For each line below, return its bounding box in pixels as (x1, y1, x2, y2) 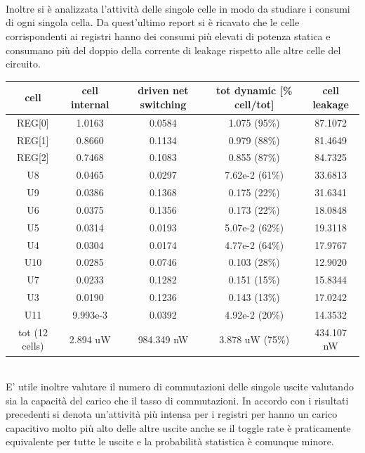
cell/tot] (234, 96, 274, 111)
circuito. (6, 56, 41, 71)
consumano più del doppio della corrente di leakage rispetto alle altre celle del (6, 42, 341, 57)
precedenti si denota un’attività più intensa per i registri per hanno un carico (6, 407, 338, 421)
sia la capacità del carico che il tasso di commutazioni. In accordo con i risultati (6, 393, 349, 407)
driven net (138, 83, 189, 98)
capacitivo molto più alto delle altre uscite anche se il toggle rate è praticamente (6, 420, 351, 435)
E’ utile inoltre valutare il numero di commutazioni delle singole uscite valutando (6, 379, 354, 394)
